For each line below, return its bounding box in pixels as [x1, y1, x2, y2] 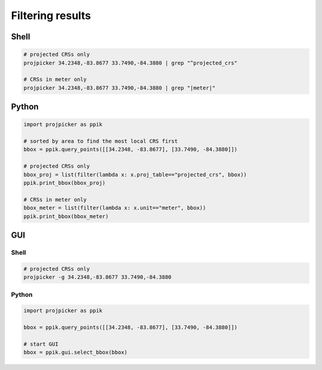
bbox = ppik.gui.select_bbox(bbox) [23, 349, 128, 356]
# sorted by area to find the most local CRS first [23, 138, 178, 145]
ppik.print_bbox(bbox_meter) [23, 213, 109, 220]
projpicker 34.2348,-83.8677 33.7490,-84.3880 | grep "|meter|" [23, 84, 216, 91]
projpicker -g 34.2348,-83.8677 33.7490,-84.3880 [23, 274, 172, 281]
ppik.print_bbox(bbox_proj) [23, 179, 106, 186]
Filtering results [11, 9, 91, 22]
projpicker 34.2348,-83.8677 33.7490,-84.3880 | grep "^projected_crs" [23, 60, 238, 66]
